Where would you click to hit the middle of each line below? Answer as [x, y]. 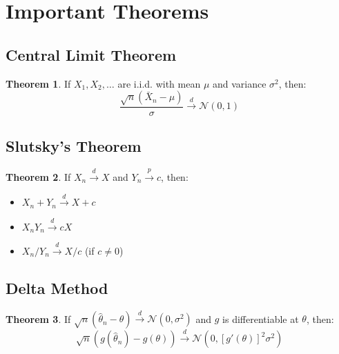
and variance [240, 83]
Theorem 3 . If [38, 318]
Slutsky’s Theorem [74, 146]
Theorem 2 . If [38, 176]
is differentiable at [261, 318]
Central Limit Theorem [91, 54]
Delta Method [57, 287]
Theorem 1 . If [38, 83]
